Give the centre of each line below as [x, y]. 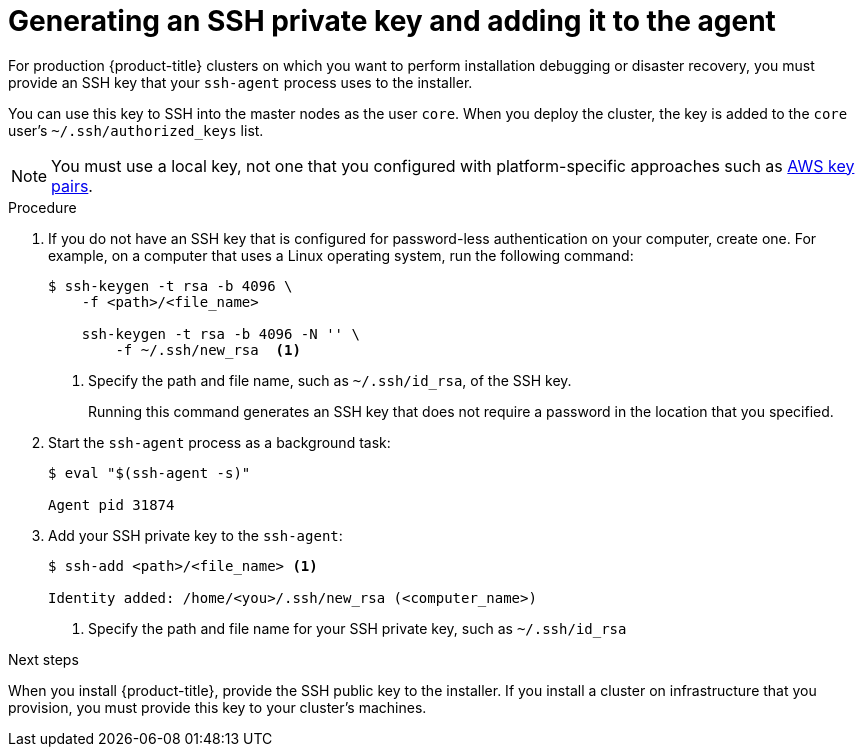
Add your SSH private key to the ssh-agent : [195, 535]
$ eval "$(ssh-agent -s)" [149, 472]
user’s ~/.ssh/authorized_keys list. [136, 130]
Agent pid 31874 [111, 504]
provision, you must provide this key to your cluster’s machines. [217, 707]
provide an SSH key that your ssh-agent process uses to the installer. [240, 82]
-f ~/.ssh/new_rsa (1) [208, 349]
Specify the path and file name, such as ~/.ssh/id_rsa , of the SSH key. [330, 380]
